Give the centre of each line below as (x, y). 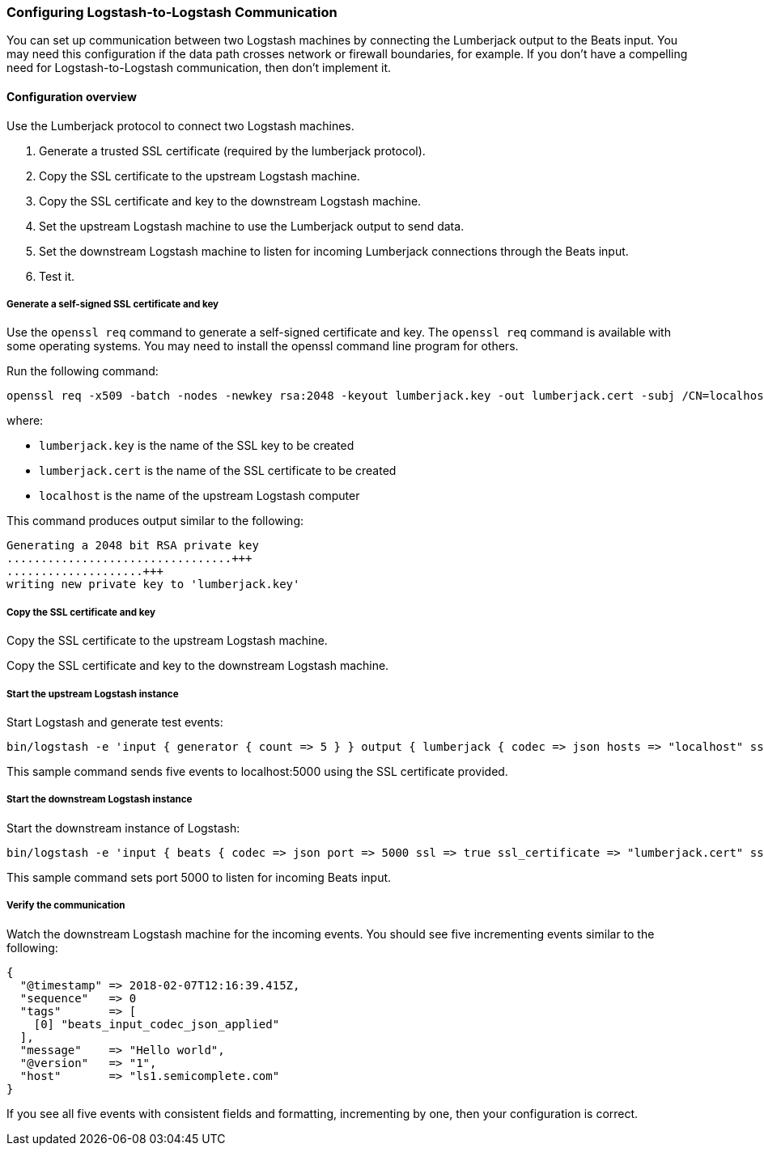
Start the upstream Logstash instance (93, 694)
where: (25, 421)
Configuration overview (72, 96)
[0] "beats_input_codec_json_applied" (157, 1024)
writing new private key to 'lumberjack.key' (153, 584)
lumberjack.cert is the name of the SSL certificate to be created (218, 471)
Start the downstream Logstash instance (100, 800)
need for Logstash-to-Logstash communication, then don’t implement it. (199, 68)
